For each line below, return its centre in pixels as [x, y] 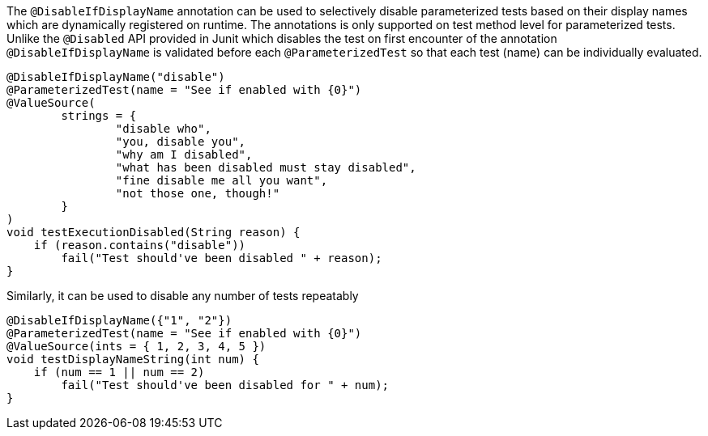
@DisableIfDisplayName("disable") [116, 77]
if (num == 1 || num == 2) [119, 372]
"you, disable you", [181, 142]
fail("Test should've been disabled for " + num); [225, 385]
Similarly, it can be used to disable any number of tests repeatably [183, 296]
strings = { [99, 116]
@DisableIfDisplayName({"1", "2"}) [119, 320]
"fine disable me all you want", [222, 180]
